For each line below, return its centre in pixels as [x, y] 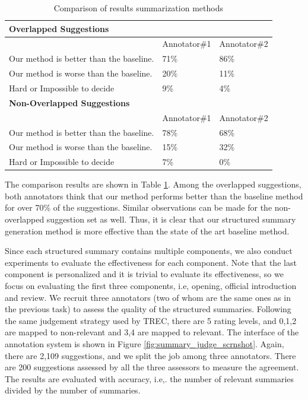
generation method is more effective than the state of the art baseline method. [147, 231]
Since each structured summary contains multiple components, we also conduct [149, 251]
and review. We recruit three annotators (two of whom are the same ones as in [148, 297]
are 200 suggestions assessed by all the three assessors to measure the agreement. [152, 367]
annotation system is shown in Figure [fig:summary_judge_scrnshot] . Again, [145, 344]
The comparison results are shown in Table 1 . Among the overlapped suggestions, [153, 184]
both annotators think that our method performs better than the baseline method [154, 196]
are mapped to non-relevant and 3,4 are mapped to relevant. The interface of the [152, 332]
